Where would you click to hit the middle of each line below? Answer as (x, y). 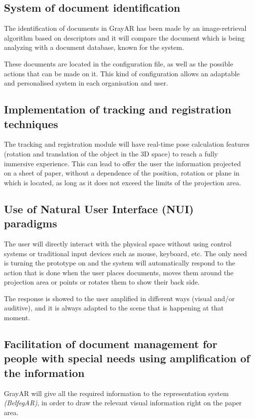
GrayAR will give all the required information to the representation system (117, 393)
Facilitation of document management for (111, 344)
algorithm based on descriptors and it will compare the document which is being (124, 37)
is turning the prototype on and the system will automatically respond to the (120, 263)
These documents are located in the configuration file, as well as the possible (119, 63)
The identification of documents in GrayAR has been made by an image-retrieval (125, 28)
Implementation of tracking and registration (118, 109)
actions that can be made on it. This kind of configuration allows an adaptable (122, 73)
